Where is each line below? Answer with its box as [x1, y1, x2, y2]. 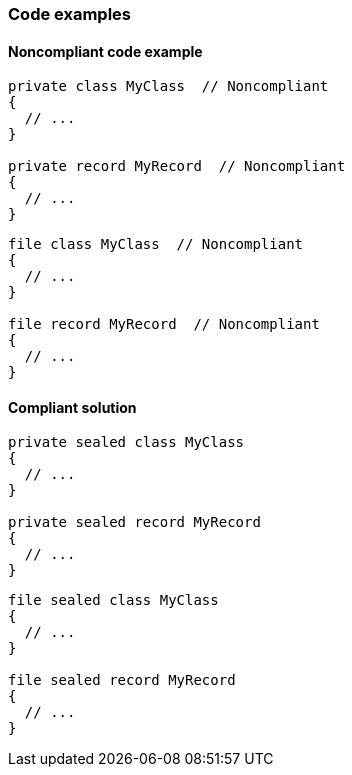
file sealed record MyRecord [8, 672, 236, 689]
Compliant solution [8, 398, 137, 416]
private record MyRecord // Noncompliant [8, 158, 346, 175]
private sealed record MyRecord [8, 514, 261, 531]
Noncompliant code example [8, 42, 203, 60]
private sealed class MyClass [8, 434, 245, 451]
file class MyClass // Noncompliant [8, 236, 304, 253]
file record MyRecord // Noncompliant [8, 316, 320, 333]
